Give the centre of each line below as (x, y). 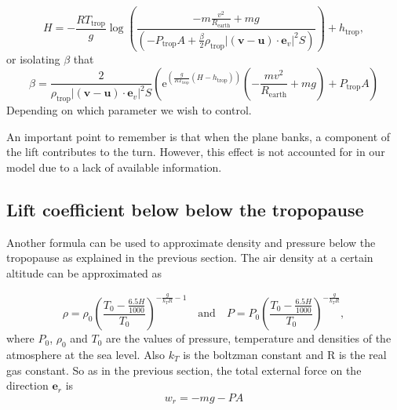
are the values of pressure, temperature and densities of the (249, 338)
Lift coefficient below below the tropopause (185, 210)
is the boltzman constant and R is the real (285, 354)
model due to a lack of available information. (114, 167)
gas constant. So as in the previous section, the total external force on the (184, 370)
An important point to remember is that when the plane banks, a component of (198, 136)
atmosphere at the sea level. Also (86, 354)
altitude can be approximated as (84, 273)
